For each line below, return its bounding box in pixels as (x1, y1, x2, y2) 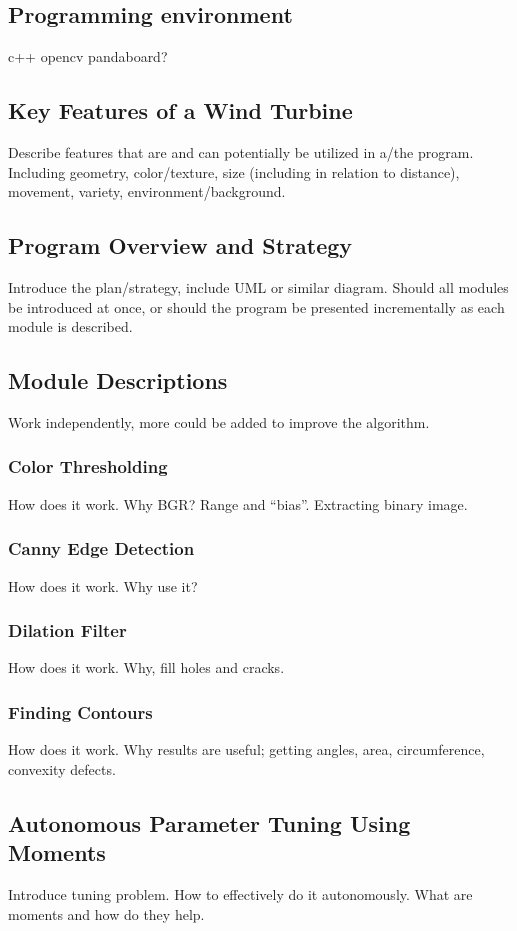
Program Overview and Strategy (8, 230, 353, 261)
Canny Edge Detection (8, 536, 195, 561)
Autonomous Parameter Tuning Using (8, 807, 411, 838)
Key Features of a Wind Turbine (8, 95, 353, 126)
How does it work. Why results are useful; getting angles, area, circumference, (8, 739, 485, 760)
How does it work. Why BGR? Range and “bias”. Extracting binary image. (8, 493, 468, 514)
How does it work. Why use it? (8, 575, 198, 596)
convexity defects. (8, 758, 116, 779)
